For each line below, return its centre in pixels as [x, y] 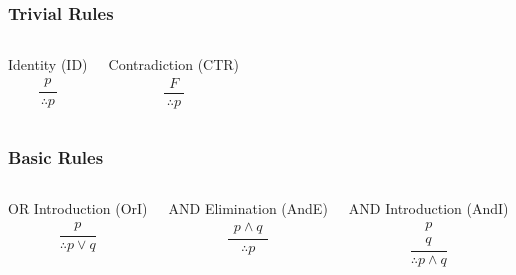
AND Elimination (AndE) [248, 208]
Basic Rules [56, 156]
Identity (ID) [48, 64]
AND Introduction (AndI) [428, 208]
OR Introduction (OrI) [78, 208]
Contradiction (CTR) [174, 64]
